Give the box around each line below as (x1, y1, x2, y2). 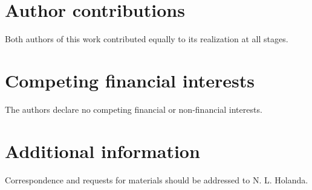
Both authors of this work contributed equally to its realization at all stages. (5, 33, 288, 45)
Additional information (5, 138, 200, 163)
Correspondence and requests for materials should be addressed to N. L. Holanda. (5, 173, 308, 186)
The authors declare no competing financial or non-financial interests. (5, 103, 262, 115)
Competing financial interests (5, 68, 255, 92)
